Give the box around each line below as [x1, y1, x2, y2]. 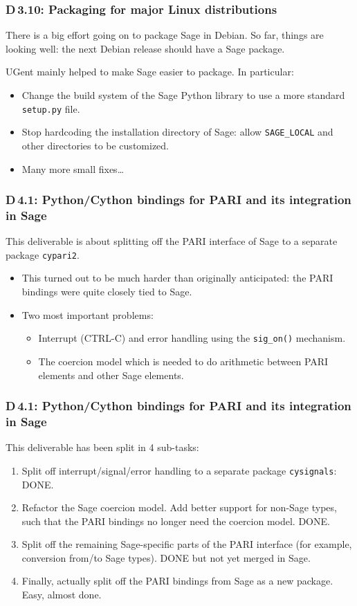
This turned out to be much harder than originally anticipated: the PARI [21, 270, 333, 285]
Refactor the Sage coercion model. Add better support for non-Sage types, [21, 500, 337, 515]
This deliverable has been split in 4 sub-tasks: [6, 440, 199, 454]
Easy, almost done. [21, 587, 102, 602]
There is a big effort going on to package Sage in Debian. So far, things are [6, 28, 324, 42]
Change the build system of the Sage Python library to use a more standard [21, 88, 345, 102]
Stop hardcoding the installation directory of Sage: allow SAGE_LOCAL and [21, 125, 333, 139]
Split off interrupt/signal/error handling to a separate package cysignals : [21, 463, 337, 477]
